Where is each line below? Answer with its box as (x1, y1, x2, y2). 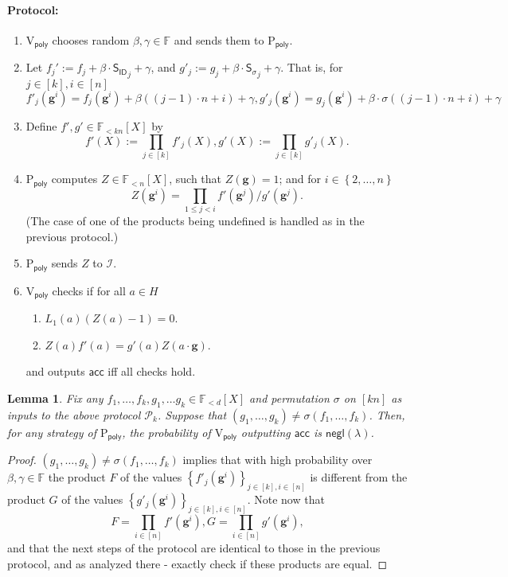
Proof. (7, 451, 37, 468)
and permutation (249, 389, 330, 406)
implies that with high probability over (182, 451, 373, 468)
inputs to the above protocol (7, 406, 141, 423)
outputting (240, 423, 291, 440)
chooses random (52, 31, 130, 48)
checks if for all (52, 282, 126, 298)
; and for (279, 170, 322, 187)
